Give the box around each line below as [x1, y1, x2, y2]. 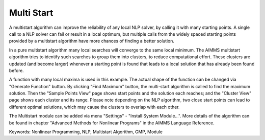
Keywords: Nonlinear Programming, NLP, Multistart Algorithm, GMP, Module [9, 129, 163, 135]
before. [9, 68, 24, 73]
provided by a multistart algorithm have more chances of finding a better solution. [9, 38, 174, 44]
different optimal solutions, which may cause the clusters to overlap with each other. [9, 104, 180, 110]
